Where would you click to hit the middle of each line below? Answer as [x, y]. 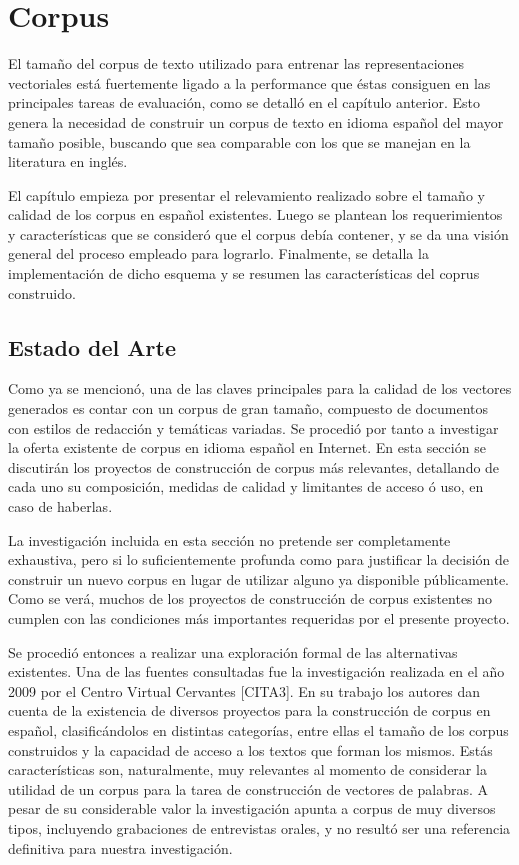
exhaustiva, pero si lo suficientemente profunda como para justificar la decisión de [259, 559]
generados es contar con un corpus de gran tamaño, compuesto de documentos [248, 408]
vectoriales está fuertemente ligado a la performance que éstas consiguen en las [249, 82]
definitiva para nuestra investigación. [120, 847]
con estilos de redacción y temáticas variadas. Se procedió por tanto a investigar [253, 427]
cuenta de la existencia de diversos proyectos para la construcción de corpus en [249, 710]
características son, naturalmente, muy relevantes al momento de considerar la [247, 769]
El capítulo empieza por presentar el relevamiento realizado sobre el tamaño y [246, 194]
